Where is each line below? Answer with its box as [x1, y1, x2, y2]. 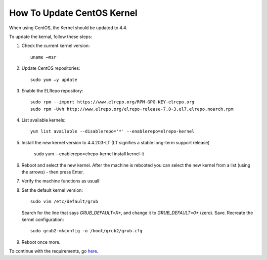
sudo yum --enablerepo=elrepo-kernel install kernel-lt [34, 151, 144, 157]
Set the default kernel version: [21, 187, 83, 193]
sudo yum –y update [30, 77, 78, 83]
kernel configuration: [21, 217, 64, 222]
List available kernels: [21, 117, 66, 123]
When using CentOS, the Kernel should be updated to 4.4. [9, 25, 128, 31]
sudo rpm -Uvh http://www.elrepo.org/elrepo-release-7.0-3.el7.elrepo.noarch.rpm [30, 106, 234, 112]
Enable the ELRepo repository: [21, 87, 84, 93]
